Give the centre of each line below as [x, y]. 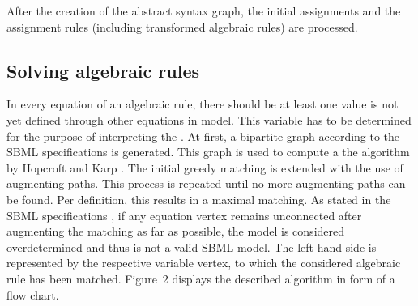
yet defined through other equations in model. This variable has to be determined [209, 119]
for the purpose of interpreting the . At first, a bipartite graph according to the [203, 136]
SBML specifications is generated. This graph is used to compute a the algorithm [208, 152]
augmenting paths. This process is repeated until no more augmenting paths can [206, 183]
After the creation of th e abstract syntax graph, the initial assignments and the [204, 11]
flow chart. [33, 294]
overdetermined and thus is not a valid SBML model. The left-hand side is [192, 246]
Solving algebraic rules [103, 70]
